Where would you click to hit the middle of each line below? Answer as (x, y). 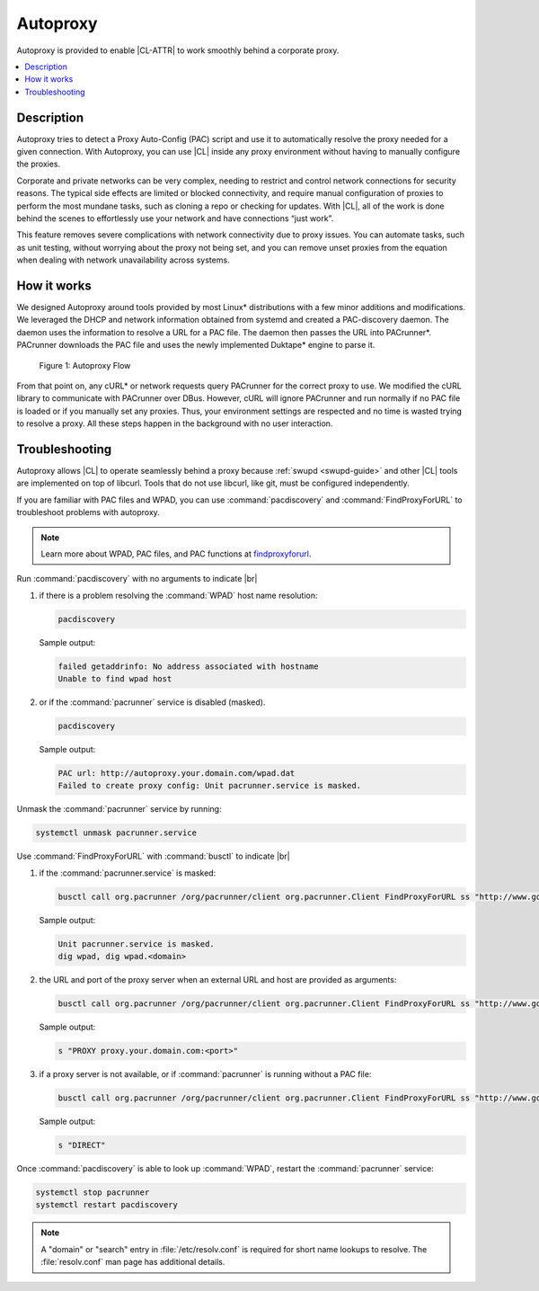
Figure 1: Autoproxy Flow (85, 365)
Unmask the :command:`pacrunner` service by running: (119, 809)
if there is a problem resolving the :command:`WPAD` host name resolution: (178, 595)
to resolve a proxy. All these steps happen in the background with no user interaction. (175, 423)
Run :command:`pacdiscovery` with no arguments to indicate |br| (137, 579)
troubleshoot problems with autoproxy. (88, 512)
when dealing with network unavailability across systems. (123, 260)
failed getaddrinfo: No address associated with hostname (188, 666)
